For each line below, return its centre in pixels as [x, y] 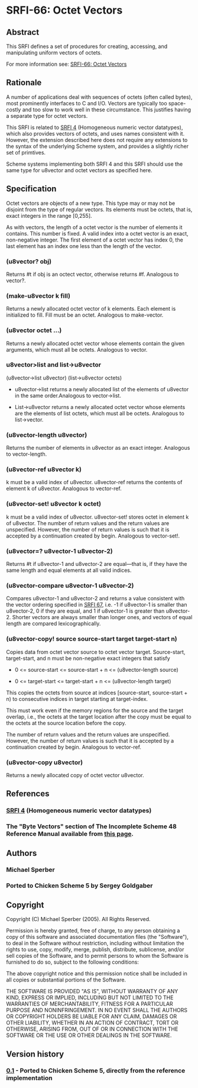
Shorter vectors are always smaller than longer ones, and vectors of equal [102, 617]
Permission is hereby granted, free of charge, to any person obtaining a [93, 931]
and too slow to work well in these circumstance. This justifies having [106, 110]
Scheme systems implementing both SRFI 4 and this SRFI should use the [95, 164]
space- [177, 103]
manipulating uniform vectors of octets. [54, 53]
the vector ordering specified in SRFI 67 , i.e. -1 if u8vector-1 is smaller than [97, 605]
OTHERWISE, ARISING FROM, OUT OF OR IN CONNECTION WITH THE [92, 1029]
